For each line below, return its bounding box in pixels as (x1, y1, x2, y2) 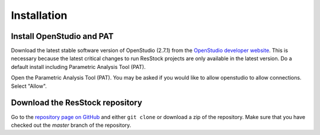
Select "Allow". (11, 83, 47, 90)
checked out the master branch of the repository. (11, 121, 132, 129)
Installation (11, 9, 68, 22)
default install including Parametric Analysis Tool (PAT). (11, 63, 146, 70)
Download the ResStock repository (11, 98, 142, 108)
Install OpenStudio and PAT (11, 31, 114, 41)
